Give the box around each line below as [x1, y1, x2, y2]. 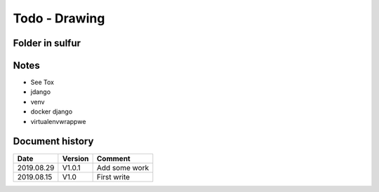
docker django [30, 107, 73, 116]
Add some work [96, 163, 149, 172]
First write [96, 172, 130, 181]
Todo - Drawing [13, 11, 105, 26]
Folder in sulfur [13, 37, 81, 49]
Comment [96, 153, 131, 163]
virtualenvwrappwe [30, 117, 86, 125]
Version [62, 153, 89, 163]
